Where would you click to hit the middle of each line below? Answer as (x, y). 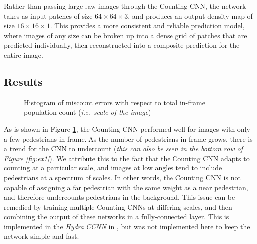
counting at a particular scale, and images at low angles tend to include (113, 168)
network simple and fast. (42, 236)
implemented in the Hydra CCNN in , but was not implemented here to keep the (127, 226)
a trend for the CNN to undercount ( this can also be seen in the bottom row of (123, 148)
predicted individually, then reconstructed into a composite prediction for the (122, 45)
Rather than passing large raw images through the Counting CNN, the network (125, 6)
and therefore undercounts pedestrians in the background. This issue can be (120, 197)
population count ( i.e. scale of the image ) (87, 112)
